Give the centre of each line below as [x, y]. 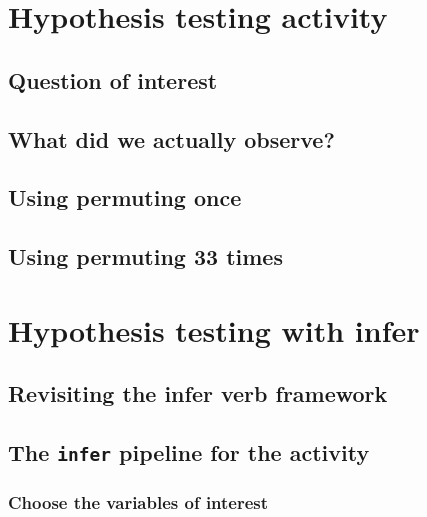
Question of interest [113, 79]
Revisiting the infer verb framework [198, 393]
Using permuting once [125, 197]
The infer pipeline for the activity [189, 452]
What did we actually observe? [171, 138]
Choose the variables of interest [138, 501]
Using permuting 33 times [145, 256]
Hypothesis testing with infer [214, 329]
